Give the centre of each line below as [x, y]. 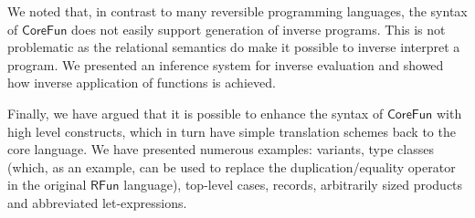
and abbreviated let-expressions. [97, 202]
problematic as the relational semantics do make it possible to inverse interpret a [234, 47]
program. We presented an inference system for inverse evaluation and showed [226, 64]
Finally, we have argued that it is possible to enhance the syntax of [195, 113]
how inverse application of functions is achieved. [142, 83]
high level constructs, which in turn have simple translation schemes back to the [232, 131]
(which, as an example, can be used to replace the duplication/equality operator [232, 166]
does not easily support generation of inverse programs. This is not [259, 29]
